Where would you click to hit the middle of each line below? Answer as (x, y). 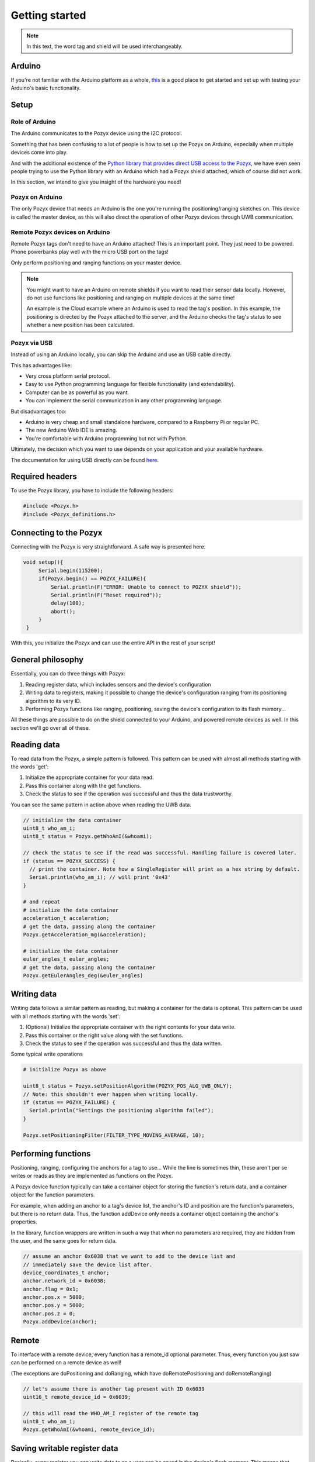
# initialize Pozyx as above (65, 1070)
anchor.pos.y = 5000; (54, 1305)
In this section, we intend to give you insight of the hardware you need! (96, 182)
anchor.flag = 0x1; (51, 1289)
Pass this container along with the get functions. (83, 785)
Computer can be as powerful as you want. (77, 392)
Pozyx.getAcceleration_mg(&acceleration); (85, 935)
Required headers (44, 477)
